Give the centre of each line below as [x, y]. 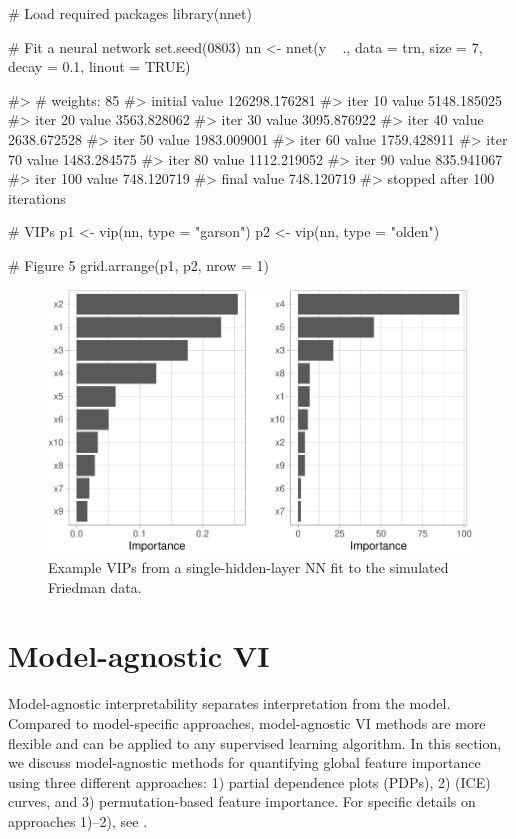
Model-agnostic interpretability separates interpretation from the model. [229, 703]
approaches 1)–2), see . [78, 820]
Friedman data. [95, 586]
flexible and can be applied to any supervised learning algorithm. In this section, [255, 742]
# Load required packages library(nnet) [130, 13]
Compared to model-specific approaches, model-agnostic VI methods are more [247, 722]
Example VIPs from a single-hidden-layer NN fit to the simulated [248, 567]
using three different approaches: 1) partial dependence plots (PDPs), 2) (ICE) [249, 781]
